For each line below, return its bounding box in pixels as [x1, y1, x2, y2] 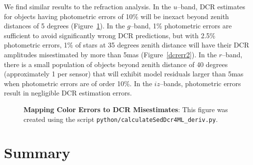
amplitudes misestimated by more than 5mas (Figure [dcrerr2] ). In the [4, 49, 217, 59]
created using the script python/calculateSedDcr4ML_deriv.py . [24, 114, 218, 124]
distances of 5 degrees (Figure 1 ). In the [4, 21, 125, 31]
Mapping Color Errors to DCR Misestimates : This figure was [24, 104, 228, 114]
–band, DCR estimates [177, 1, 246, 11]
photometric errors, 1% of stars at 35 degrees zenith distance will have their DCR [4, 40, 249, 50]
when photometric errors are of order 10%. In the [4, 78, 152, 88]
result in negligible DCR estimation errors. [4, 88, 132, 98]
